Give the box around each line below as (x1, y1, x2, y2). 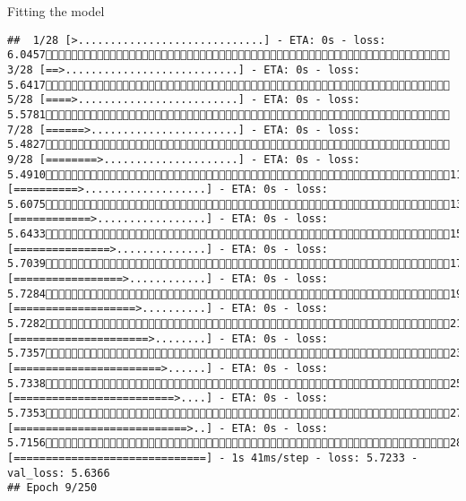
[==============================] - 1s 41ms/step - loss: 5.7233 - (7, 451, 419, 464)
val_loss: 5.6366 (7, 466, 110, 479)
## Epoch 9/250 (7, 481, 98, 495)
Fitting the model (7, 2, 105, 20)
